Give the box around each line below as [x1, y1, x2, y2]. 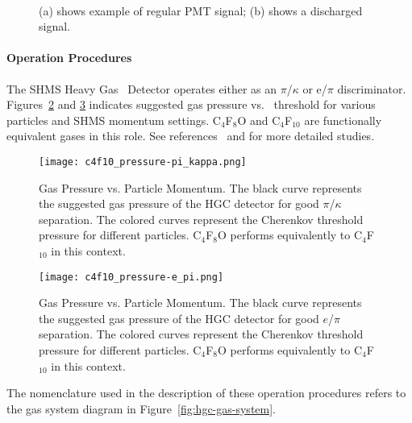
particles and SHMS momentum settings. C [6, 111, 221, 128]
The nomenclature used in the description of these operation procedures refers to [6, 384, 406, 401]
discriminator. [337, 80, 406, 97]
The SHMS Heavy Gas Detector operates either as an [6, 80, 277, 97]
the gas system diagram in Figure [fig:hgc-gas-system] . [6, 400, 277, 417]
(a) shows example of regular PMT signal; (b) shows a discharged [39, 2, 363, 19]
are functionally [304, 111, 382, 128]
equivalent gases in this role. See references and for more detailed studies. [6, 127, 375, 144]
